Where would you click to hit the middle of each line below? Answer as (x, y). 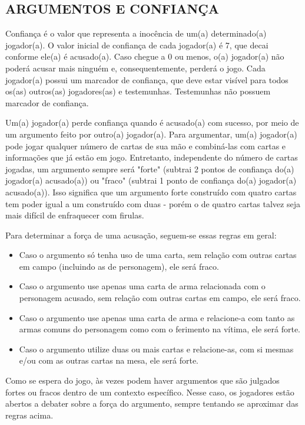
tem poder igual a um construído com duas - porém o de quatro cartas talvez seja (153, 203)
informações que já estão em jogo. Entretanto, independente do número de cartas (152, 157)
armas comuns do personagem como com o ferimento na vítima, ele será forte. (160, 329)
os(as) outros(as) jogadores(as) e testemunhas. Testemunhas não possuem (138, 91)
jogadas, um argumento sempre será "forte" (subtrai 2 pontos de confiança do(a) (150, 169)
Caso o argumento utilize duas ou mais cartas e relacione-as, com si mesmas (156, 349)
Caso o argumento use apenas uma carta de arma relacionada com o (142, 286)
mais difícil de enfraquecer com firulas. (75, 215)
